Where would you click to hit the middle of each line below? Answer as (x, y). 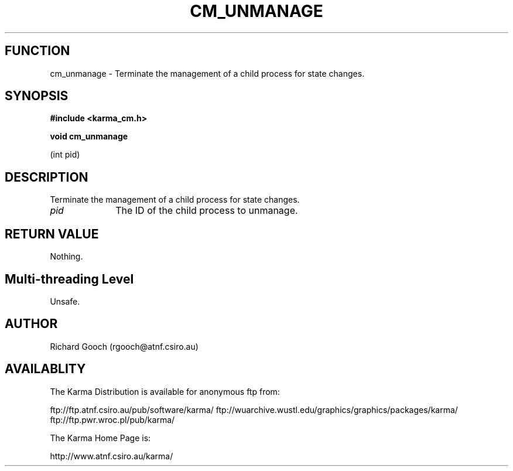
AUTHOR (31, 324)
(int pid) (65, 155)
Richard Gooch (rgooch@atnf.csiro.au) (124, 346)
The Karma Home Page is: (100, 438)
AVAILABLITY (45, 369)
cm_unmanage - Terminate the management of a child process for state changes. (207, 73)
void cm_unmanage (89, 136)
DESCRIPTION (47, 177)
